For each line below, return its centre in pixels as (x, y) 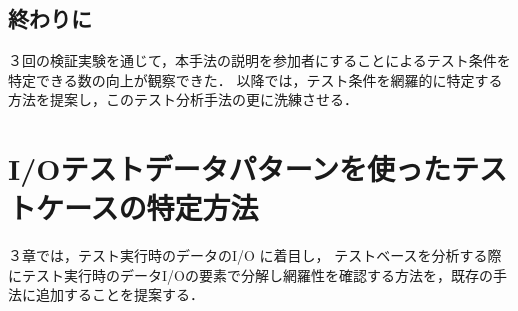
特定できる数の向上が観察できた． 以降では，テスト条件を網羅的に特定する (255, 79)
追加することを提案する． (119, 294)
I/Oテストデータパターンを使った (230, 168)
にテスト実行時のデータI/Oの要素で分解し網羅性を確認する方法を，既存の (250, 274)
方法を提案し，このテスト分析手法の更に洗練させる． (183, 99)
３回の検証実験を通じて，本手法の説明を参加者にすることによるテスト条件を (259, 60)
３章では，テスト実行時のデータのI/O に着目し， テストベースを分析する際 (255, 255)
